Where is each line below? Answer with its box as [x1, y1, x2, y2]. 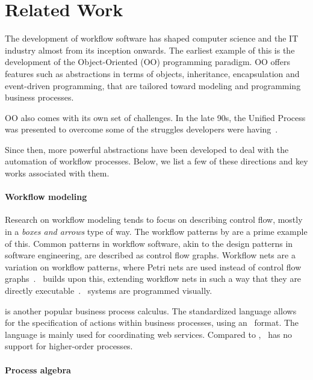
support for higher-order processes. [5, 340, 133, 352]
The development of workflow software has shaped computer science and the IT [5, 32, 299, 45]
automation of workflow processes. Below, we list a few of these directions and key [5, 155, 308, 167]
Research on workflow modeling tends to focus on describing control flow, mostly [5, 213, 303, 226]
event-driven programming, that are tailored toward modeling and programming [5, 79, 301, 92]
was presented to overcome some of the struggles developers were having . [5, 123, 278, 135]
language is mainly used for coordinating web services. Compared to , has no [5, 328, 292, 340]
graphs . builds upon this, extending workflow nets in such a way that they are [5, 272, 302, 285]
